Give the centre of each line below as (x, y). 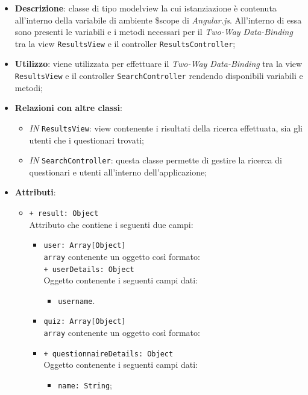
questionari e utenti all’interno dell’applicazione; (118, 172)
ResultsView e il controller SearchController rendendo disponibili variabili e (159, 76)
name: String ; (85, 385)
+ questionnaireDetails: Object (108, 354)
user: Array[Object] (85, 246)
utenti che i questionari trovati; (86, 140)
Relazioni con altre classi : (68, 108)
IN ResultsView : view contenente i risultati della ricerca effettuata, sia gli (166, 128)
